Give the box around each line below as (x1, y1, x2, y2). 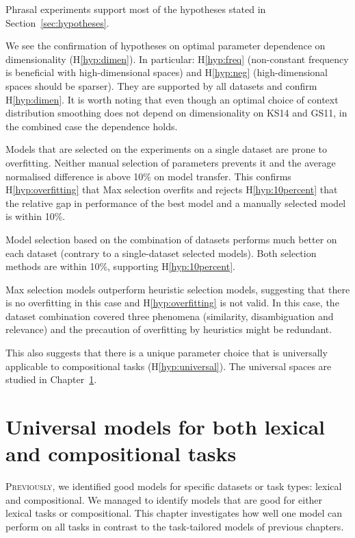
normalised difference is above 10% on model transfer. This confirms (5, 169, 291, 183)
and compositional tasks (5, 439, 237, 467)
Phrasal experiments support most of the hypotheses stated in (5, 2, 266, 16)
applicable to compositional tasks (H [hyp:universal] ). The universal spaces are (5, 358, 332, 373)
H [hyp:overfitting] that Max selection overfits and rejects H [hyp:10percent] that (5, 182, 338, 197)
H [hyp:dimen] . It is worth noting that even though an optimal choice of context (5, 92, 339, 106)
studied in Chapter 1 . (5, 372, 97, 387)
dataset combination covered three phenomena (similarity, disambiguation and (5, 308, 334, 323)
